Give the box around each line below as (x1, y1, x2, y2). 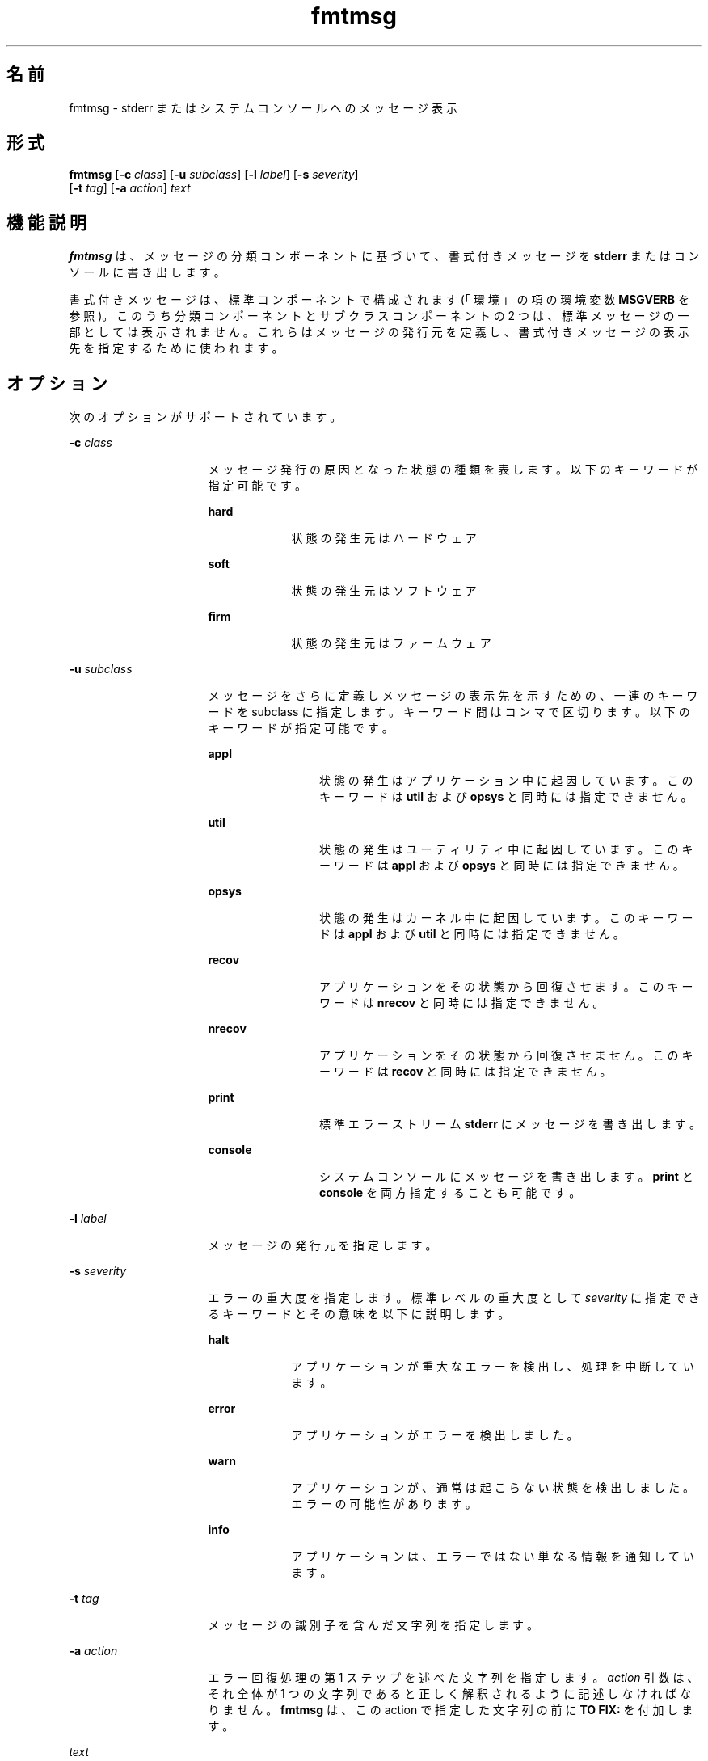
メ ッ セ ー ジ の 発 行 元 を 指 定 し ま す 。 (208, 1238, 437, 1253)
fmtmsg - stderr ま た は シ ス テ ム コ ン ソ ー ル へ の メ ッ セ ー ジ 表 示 (69, 100, 457, 115)
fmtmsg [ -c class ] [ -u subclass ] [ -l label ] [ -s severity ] (69, 167, 359, 182)
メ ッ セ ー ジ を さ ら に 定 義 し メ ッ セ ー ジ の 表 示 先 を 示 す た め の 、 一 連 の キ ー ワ (208, 689, 698, 703)
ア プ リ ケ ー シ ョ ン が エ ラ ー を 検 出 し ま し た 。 (291, 1428, 579, 1443)
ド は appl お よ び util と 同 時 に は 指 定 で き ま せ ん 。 (319, 927, 625, 942)
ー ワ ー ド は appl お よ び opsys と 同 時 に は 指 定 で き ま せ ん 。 (319, 858, 685, 873)
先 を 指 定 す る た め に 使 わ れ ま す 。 (69, 341, 284, 356)
